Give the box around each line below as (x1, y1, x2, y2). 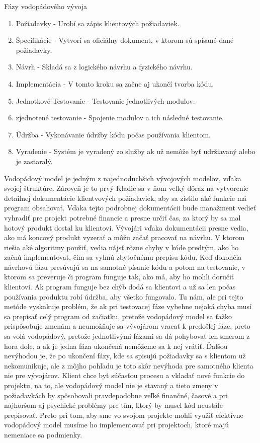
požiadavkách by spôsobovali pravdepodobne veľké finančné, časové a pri (4, 390, 228, 400)
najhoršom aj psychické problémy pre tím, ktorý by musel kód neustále (4, 400, 223, 410)
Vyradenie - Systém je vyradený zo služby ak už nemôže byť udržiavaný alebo (16, 146, 255, 157)
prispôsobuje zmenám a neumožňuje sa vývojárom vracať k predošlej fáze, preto (4, 321, 250, 331)
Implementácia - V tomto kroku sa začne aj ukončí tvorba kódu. (16, 78, 214, 89)
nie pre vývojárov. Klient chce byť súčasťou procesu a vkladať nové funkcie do (4, 370, 245, 381)
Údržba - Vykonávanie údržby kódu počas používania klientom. (16, 129, 211, 139)
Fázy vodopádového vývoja (4, 1, 88, 11)
